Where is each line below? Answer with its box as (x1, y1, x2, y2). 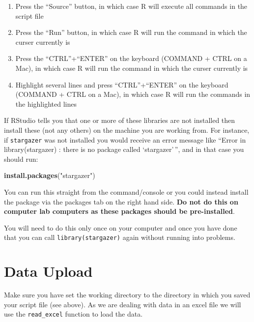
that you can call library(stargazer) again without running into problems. (4, 232, 235, 242)
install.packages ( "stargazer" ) (4, 170, 95, 180)
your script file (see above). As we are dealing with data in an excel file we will (4, 299, 241, 309)
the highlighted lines (15, 98, 77, 109)
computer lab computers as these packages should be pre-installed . (4, 206, 235, 216)
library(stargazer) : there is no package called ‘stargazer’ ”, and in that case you (4, 144, 244, 154)
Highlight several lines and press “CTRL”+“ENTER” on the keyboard (15, 79, 228, 89)
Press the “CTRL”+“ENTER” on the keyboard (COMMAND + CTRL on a (15, 53, 247, 63)
